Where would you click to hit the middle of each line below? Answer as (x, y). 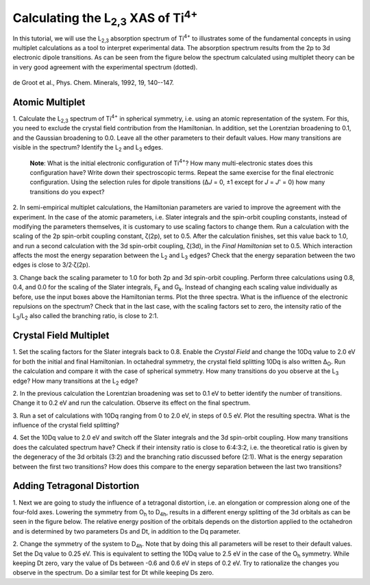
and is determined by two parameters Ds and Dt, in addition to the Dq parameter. (127, 531)
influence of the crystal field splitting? (66, 425)
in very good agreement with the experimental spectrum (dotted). (105, 67)
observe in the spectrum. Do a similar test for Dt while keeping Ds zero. (113, 573)
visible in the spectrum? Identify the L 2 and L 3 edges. (88, 148)
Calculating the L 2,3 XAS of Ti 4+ (105, 18)
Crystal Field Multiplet (61, 336)
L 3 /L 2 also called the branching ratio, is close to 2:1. (86, 317)
